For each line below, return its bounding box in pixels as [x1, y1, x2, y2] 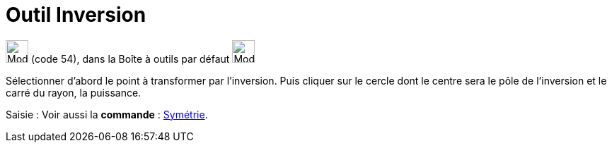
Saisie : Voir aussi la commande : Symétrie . [6, 108, 208, 121]
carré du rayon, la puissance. [6, 86, 142, 99]
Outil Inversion [6, 3, 146, 27]
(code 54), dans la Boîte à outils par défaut [30, 52, 230, 65]
